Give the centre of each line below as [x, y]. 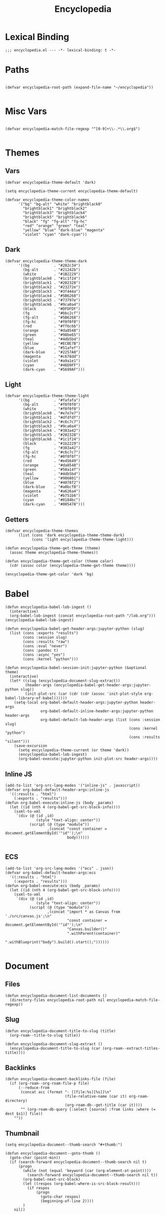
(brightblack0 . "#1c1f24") [52, 278]
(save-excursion [31, 746]
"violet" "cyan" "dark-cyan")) [55, 234]
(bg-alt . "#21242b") [52, 270]
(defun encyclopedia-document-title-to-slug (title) [61, 1031]
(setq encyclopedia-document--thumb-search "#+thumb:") [64, 1145]
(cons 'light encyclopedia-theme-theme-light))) [82, 540]
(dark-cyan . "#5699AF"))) [54, 369]
